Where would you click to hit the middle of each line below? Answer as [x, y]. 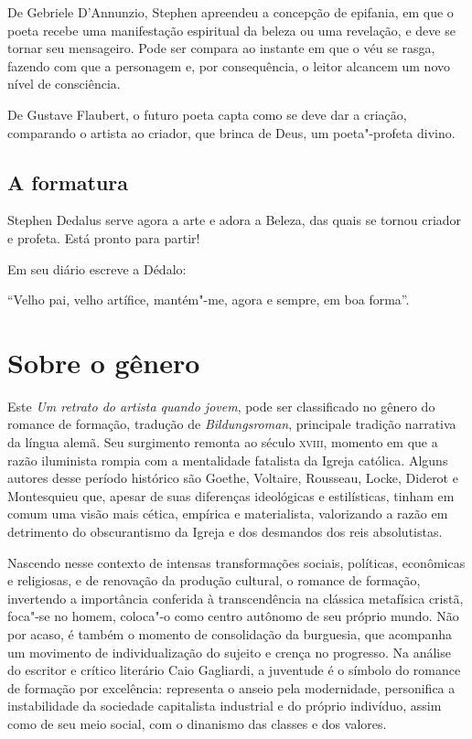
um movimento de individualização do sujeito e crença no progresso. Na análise [229, 652]
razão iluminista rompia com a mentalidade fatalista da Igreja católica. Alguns [228, 460]
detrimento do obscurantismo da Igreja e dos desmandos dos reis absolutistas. [225, 532]
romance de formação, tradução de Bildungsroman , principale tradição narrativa [232, 424]
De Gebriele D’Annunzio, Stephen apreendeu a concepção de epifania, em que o [231, 12]
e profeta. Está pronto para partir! [104, 237]
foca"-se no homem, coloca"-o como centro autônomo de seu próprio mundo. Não [233, 616]
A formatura [68, 182]
